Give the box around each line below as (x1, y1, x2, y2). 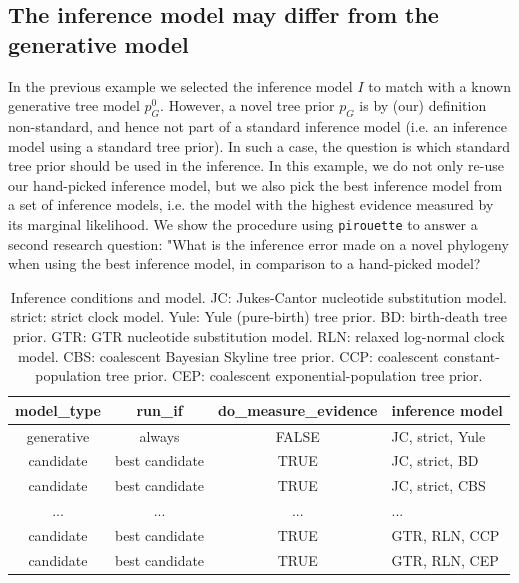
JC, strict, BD (391, 450, 479, 471)
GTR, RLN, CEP (391, 549, 499, 570)
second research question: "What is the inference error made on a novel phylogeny (8, 233, 509, 254)
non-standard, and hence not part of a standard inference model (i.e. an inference (8, 115, 507, 136)
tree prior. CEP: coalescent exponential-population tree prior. (105, 365, 483, 386)
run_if (136, 399, 183, 420)
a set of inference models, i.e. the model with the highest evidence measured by (8, 194, 494, 215)
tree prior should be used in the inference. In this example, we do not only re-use (8, 155, 504, 176)
